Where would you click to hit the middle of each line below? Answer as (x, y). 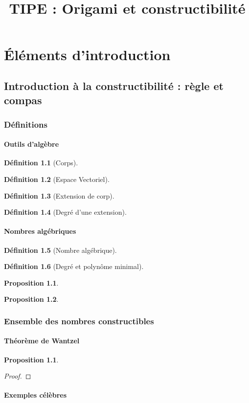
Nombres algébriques (40, 231)
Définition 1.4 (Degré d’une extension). (65, 212)
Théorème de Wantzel (42, 341)
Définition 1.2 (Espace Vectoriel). (57, 179)
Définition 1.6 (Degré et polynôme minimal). (74, 266)
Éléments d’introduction (87, 55)
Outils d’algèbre (32, 144)
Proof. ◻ (18, 376)
